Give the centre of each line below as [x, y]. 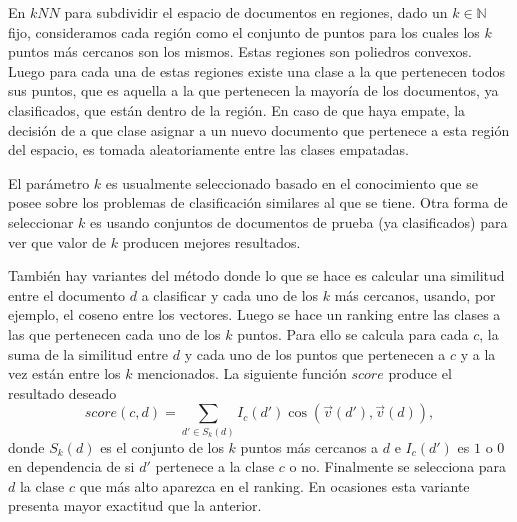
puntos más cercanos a [309, 446]
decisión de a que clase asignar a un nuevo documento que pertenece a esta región [259, 129]
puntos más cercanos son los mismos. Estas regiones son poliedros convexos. [240, 51]
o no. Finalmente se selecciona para [398, 466]
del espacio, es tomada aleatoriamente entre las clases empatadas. [209, 149]
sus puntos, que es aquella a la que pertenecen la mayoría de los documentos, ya [253, 90]
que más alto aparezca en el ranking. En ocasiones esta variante [274, 485]
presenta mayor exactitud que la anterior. [135, 505]
